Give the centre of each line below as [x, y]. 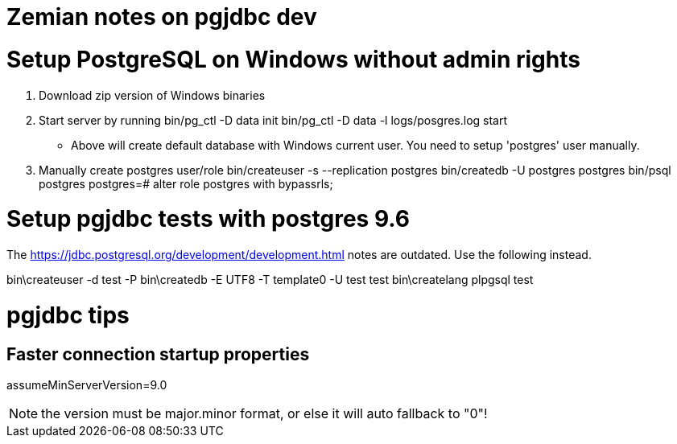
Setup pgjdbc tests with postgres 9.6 [208, 219]
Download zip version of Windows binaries [152, 95]
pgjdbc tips [68, 315]
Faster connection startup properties [158, 354]
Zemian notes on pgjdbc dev [162, 17]
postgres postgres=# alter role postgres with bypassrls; [186, 183]
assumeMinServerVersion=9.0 [87, 384]
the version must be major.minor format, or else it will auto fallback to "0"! [264, 413]
